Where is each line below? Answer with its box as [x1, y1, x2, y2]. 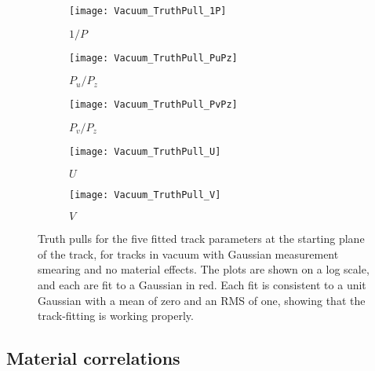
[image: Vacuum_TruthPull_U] [69, 145, 221, 157]
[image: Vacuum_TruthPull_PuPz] [69, 52, 238, 64]
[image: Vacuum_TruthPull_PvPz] [69, 99, 238, 111]
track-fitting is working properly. [38, 307, 194, 324]
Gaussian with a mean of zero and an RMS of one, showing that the [38, 292, 366, 308]
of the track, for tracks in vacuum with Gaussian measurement [38, 245, 339, 262]
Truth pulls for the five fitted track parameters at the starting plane [38, 230, 365, 247]
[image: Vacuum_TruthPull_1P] [69, 6, 227, 17]
